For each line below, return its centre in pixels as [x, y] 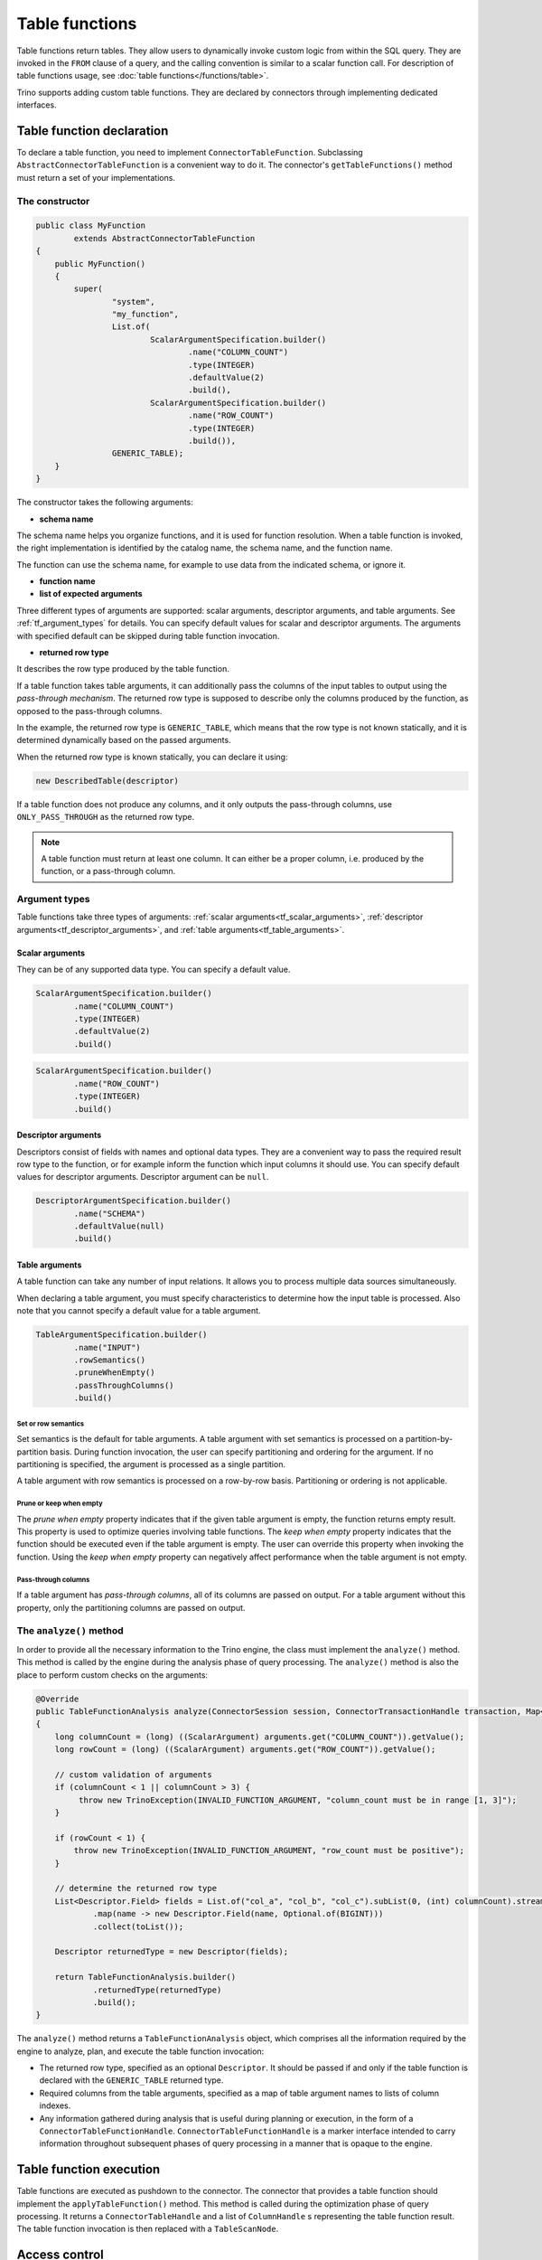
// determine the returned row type [135, 1888]
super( [88, 289]
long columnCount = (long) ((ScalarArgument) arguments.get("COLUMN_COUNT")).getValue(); [260, 1737]
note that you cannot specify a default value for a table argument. [139, 1311]
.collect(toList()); [138, 1926]
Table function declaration [93, 131]
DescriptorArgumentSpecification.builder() [134, 1201]
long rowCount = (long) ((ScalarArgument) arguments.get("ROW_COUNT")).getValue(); [245, 1750]
